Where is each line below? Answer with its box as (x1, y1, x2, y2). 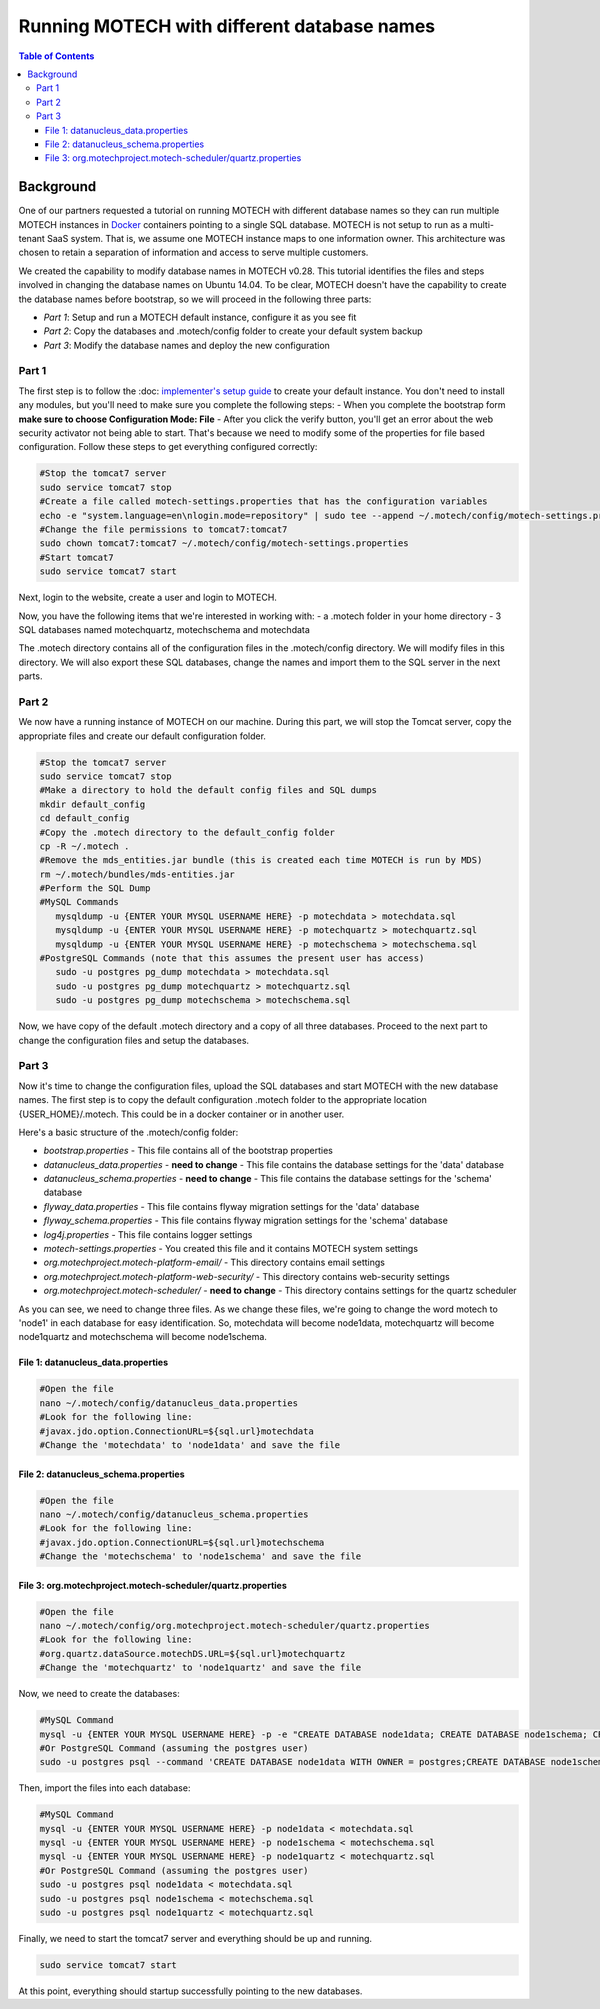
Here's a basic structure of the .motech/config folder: (18, 1126, 239, 1138)
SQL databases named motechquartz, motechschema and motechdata (18, 623, 310, 635)
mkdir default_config (39, 798, 146, 810)
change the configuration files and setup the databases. (18, 1034, 250, 1046)
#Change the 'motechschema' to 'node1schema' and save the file (39, 1551, 362, 1562)
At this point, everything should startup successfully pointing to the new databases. (18, 1985, 363, 1997)
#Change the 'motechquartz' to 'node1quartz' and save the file (39, 1662, 362, 1674)
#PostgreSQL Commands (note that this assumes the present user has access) (39, 953, 425, 964)
